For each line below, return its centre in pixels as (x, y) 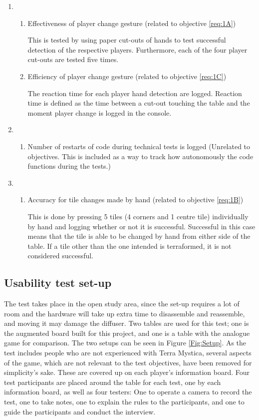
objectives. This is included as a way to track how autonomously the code (140, 156)
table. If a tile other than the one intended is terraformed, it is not (129, 246)
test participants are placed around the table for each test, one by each (113, 382)
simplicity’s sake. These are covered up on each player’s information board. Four (127, 372)
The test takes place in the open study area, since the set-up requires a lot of (122, 304)
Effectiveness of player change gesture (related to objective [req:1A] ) (132, 23)
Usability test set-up (58, 283)
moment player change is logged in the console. (100, 112)
